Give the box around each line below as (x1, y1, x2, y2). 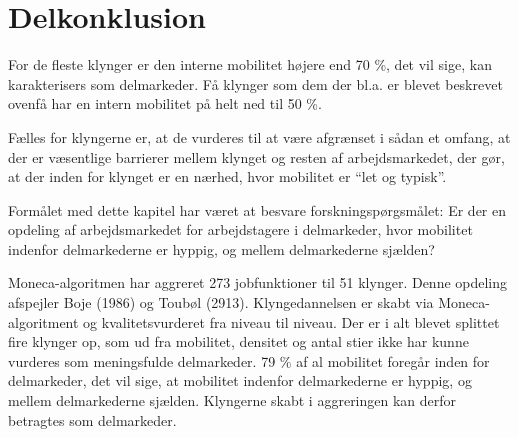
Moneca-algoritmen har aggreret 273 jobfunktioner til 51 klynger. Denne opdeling (8, 272, 508, 293)
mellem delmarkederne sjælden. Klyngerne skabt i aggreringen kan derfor (8, 390, 457, 411)
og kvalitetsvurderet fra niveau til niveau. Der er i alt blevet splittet (83, 311, 500, 332)
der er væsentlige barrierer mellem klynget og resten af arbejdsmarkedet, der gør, (8, 146, 505, 167)
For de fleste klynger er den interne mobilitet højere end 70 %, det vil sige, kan (8, 54, 492, 75)
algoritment (8, 311, 79, 332)
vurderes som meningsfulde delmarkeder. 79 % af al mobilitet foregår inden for (8, 350, 490, 371)
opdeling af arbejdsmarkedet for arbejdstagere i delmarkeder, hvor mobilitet (8, 219, 473, 240)
